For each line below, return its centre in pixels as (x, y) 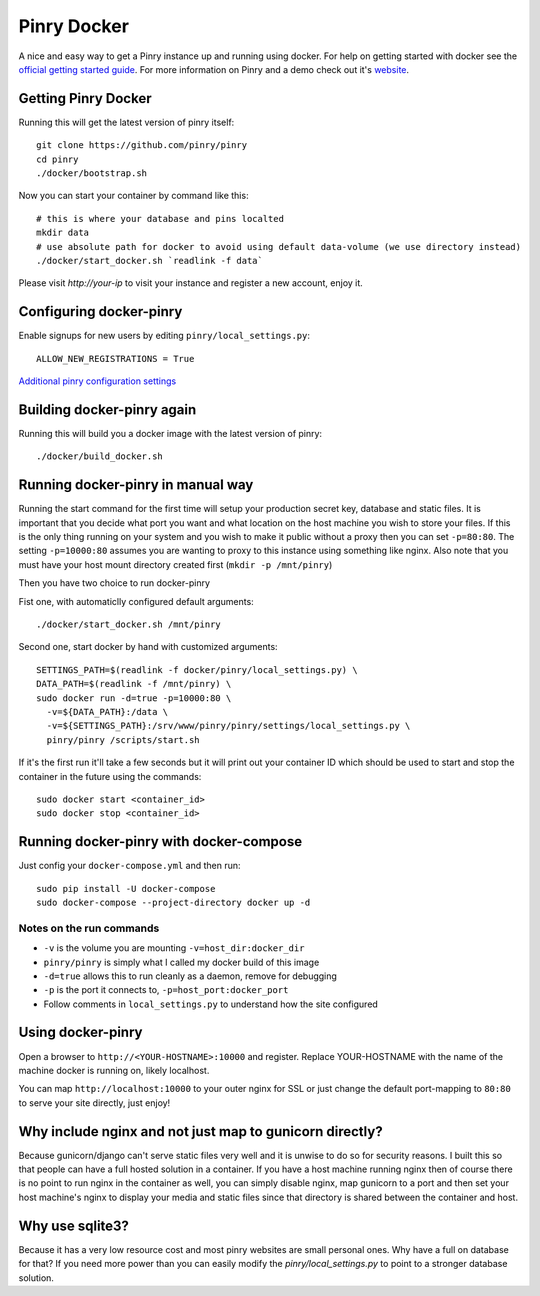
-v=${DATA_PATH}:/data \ (107, 711)
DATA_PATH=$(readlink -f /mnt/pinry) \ (134, 684)
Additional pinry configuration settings (97, 381)
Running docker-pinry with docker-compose (160, 841)
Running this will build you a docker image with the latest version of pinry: (170, 433)
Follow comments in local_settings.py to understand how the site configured (211, 1004)
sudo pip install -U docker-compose (126, 888)
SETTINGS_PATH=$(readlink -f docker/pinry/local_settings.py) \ (197, 669)
